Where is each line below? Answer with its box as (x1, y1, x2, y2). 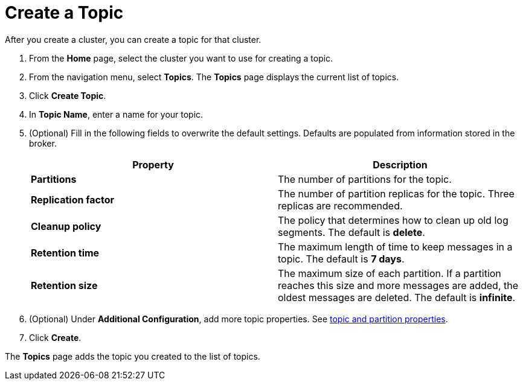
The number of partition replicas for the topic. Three (278, 187, 515, 200)
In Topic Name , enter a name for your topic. (29, 109, 204, 119)
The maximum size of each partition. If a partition (278, 267, 501, 279)
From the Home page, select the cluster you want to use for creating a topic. (29, 52, 333, 63)
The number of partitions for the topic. (278, 173, 452, 185)
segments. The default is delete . (278, 226, 425, 238)
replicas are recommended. (278, 199, 403, 212)
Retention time (31, 246, 100, 259)
